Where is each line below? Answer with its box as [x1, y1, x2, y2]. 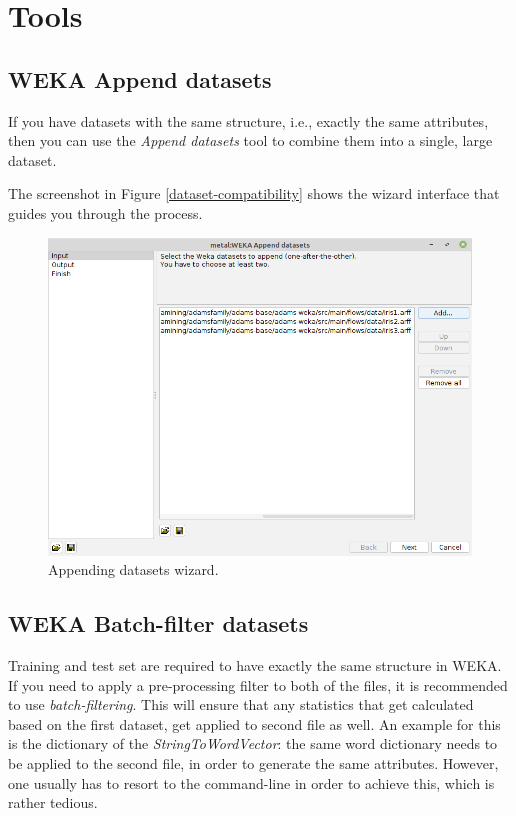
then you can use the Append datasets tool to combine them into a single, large [8, 130, 493, 151]
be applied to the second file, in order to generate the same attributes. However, [8, 752, 499, 773]
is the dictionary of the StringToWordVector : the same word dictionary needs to [8, 733, 498, 754]
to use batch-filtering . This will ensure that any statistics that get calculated [8, 694, 474, 715]
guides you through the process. [8, 202, 203, 223]
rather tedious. [8, 792, 98, 813]
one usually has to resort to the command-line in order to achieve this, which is [8, 772, 495, 793]
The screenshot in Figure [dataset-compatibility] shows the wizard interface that [8, 183, 500, 204]
